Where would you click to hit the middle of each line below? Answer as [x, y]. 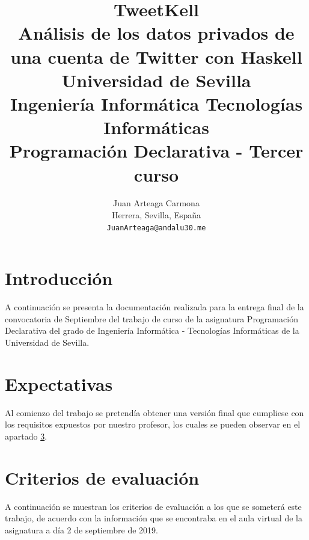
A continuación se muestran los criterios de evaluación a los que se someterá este [153, 506]
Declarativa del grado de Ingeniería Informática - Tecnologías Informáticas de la [152, 330]
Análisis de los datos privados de [156, 33]
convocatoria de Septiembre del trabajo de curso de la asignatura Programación [151, 318]
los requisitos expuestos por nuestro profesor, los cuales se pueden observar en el [153, 424]
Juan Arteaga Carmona [156, 203]
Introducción [59, 278]
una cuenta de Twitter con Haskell [156, 56]
